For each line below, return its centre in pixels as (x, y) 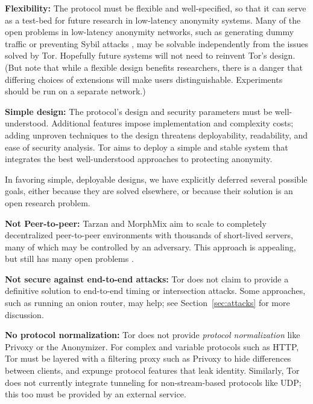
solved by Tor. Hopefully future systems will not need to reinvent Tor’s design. (150, 55)
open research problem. (48, 202)
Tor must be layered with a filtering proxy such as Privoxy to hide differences (148, 358)
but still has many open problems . (69, 259)
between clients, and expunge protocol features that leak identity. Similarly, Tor (152, 370)
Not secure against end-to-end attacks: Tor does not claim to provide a (147, 279)
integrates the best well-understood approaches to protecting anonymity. (139, 159)
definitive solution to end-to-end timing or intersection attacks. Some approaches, (155, 291)
